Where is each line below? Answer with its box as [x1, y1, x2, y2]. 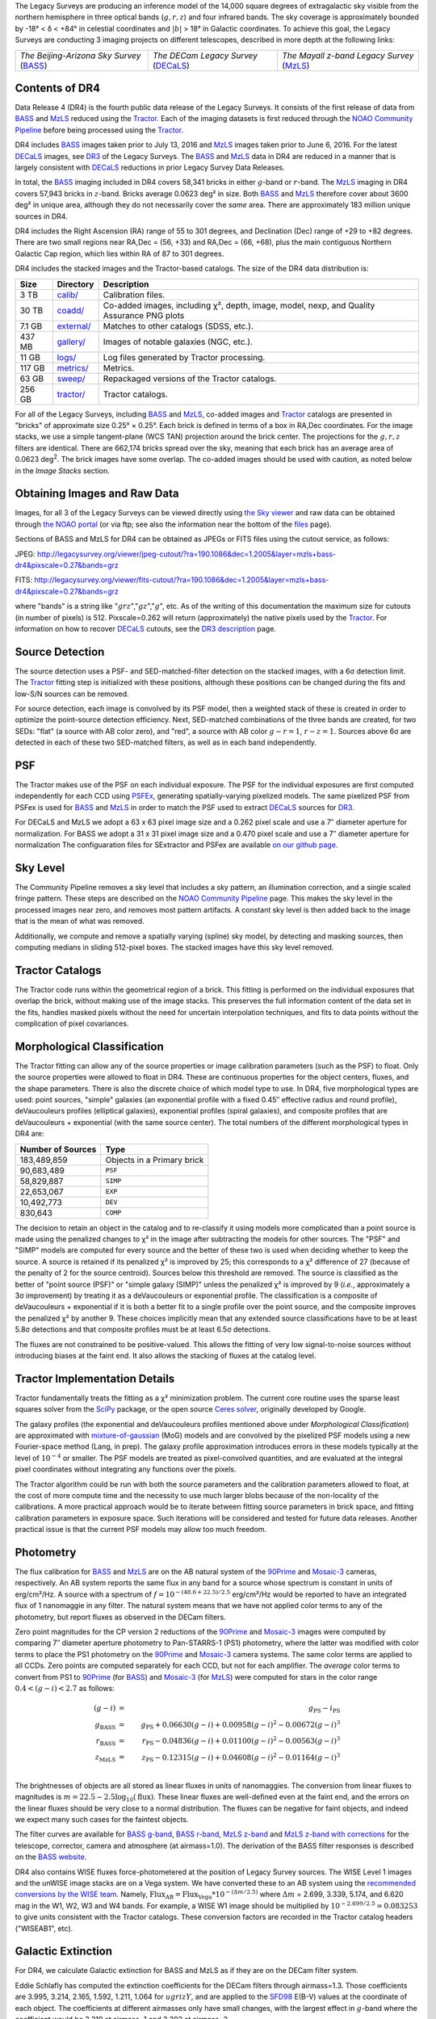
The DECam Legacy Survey [152, 49, 258, 61]
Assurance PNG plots [103, 309, 185, 321]
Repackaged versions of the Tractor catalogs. [103, 372, 277, 384]
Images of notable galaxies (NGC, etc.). [103, 336, 254, 347]
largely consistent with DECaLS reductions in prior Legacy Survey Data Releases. [15, 162, 286, 173]
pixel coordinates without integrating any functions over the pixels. [15, 1464, 237, 1474]
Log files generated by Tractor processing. [103, 351, 266, 363]
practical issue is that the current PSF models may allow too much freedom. [15, 1525, 267, 1534]
